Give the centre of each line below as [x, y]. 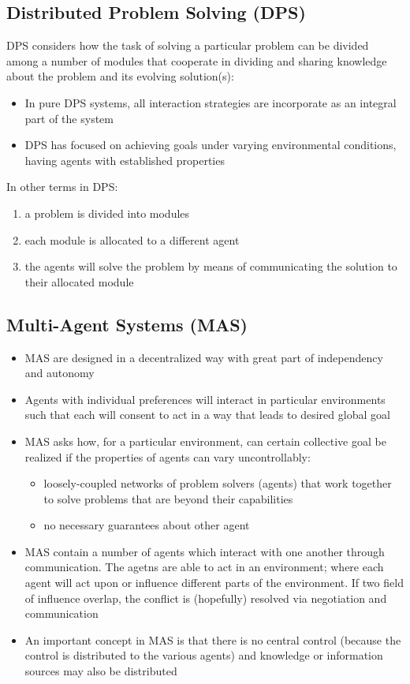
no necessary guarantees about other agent [147, 525]
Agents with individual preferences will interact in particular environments [205, 399]
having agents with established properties [125, 160]
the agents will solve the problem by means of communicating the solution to [211, 266]
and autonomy [60, 373]
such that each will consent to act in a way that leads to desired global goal [207, 415]
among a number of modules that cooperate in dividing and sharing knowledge [197, 60]
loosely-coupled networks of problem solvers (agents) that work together [218, 483]
